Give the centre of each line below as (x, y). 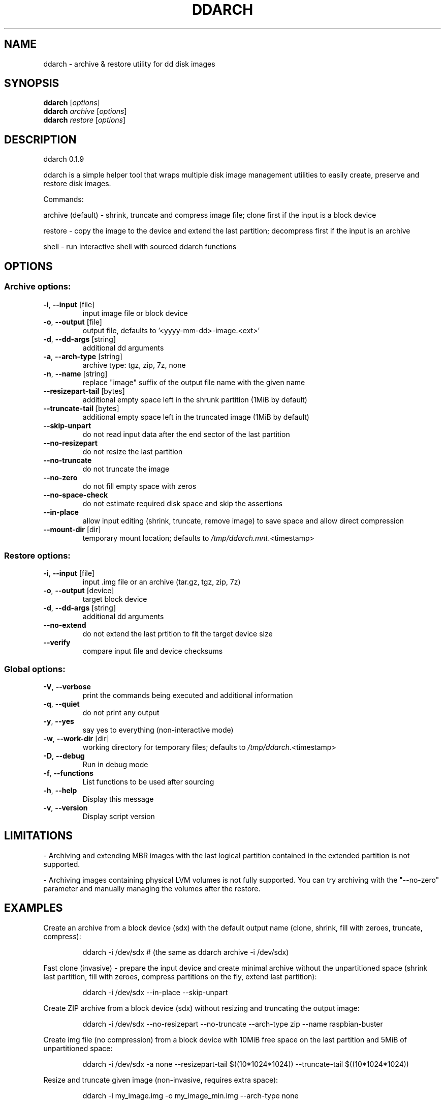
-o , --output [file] (73, 322)
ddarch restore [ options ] (85, 120)
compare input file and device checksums (153, 651)
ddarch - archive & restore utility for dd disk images (129, 64)
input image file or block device (135, 313)
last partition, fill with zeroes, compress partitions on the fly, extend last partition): (180, 976)
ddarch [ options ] (72, 103)
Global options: (35, 669)
